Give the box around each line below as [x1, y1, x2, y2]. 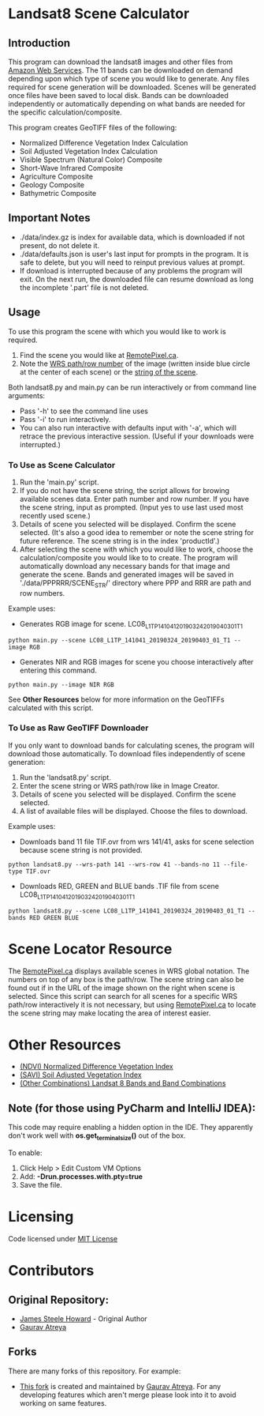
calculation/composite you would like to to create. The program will [19, 552, 238, 562]
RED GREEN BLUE [28, 913, 80, 921]
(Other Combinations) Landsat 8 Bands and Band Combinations [19, 1079, 226, 1088]
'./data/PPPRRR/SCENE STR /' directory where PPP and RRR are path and [19, 578, 251, 589]
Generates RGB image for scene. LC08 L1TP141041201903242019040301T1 [19, 619, 243, 631]
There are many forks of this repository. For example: [8, 1366, 181, 1376]
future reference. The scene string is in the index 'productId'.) [19, 536, 220, 545]
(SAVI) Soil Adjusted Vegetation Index [19, 1070, 142, 1079]
